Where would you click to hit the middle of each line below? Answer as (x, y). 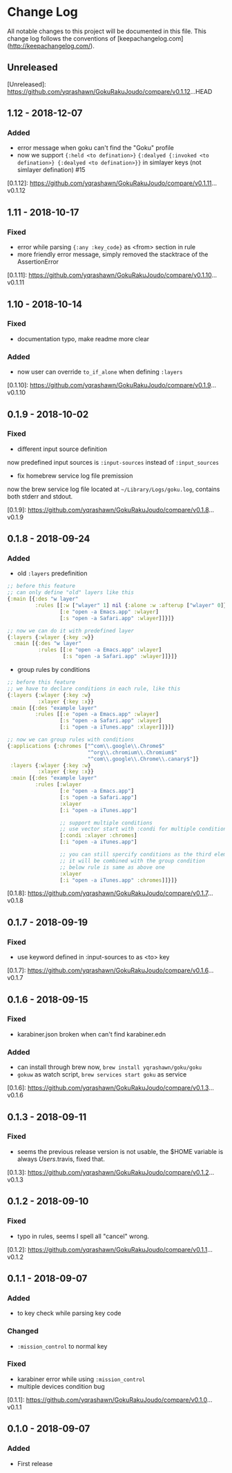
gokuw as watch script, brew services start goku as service (102, 1075)
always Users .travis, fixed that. (61, 1159)
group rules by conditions (54, 670)
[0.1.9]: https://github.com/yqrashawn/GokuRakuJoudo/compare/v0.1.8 (108, 510)
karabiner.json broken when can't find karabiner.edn (91, 1034)
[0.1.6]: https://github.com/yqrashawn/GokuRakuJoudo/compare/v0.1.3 (108, 1088)
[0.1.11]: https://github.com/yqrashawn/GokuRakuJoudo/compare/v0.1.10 (109, 275)
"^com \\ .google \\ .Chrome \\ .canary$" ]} (143, 759)
